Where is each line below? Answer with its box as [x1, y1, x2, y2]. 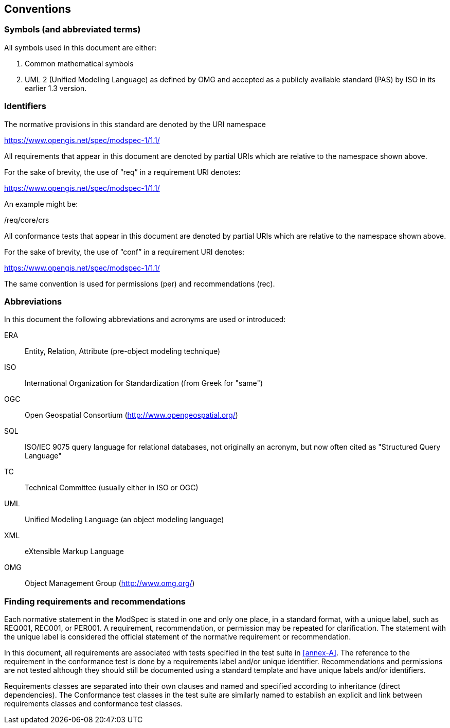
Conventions [4, 3, 71, 15]
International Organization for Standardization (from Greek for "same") [25, 379, 263, 388]
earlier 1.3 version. [25, 83, 87, 93]
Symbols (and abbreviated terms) [4, 24, 141, 35]
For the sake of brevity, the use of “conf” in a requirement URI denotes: [4, 247, 244, 256]
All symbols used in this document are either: [4, 43, 157, 52]
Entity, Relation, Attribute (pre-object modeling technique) [25, 347, 221, 356]
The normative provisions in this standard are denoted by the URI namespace [4, 119, 266, 129]
